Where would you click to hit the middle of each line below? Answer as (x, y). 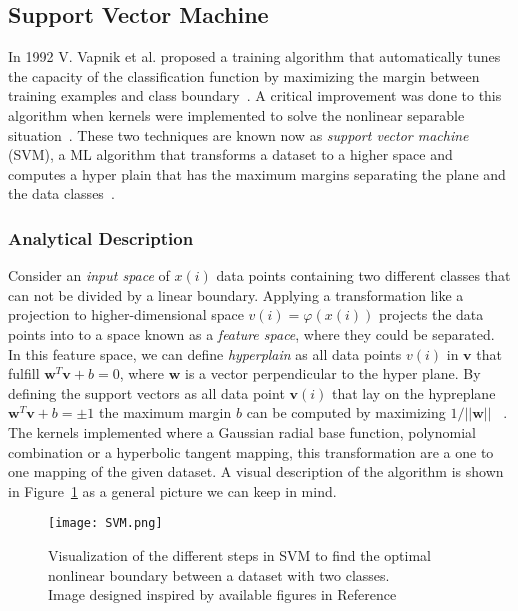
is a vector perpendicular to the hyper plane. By (332, 373)
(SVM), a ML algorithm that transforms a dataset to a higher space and (230, 154)
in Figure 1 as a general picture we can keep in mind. (172, 490)
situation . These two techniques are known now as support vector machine (238, 134)
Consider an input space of (89, 275)
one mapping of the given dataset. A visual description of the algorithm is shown (256, 471)
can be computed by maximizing (346, 412)
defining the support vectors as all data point (146, 392)
